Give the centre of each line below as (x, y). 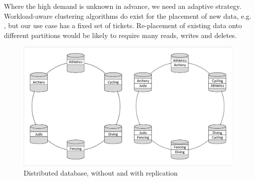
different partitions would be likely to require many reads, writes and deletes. (120, 35)
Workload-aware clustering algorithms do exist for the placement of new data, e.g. (128, 16)
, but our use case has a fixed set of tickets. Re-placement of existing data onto (123, 25)
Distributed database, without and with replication (101, 172)
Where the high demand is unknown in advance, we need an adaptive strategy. (123, 6)
